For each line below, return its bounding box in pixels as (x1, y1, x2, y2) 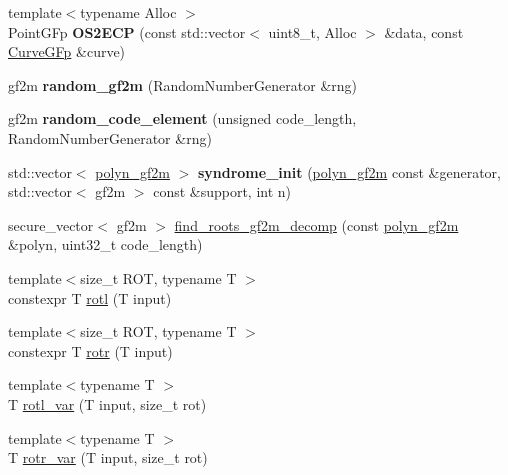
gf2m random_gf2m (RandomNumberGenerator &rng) (8, 74, 358, 95)
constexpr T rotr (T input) (8, 340, 173, 361)
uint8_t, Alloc (268, 21, 357, 42)
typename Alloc (80, 2, 177, 22)
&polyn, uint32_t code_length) (8, 234, 203, 255)
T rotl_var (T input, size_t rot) (8, 393, 207, 414)
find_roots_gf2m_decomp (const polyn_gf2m (174, 214, 459, 235)
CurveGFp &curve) (8, 41, 126, 62)
